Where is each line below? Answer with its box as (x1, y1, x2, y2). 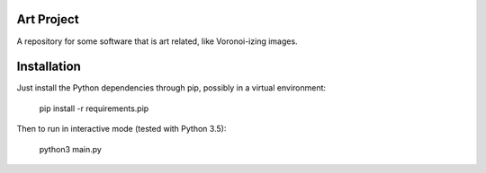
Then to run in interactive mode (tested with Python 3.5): (16, 124, 227, 134)
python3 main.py (39, 143, 103, 154)
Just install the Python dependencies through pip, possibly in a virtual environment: (16, 82, 327, 93)
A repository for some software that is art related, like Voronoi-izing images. (16, 36, 298, 47)
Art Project (16, 12, 80, 27)
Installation (16, 59, 81, 74)
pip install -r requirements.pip (39, 103, 149, 114)
